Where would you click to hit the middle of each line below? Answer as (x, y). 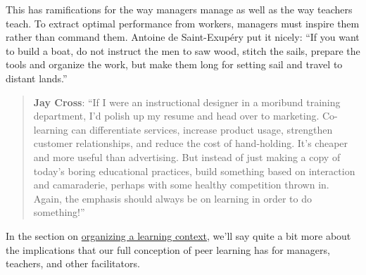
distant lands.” (37, 78)
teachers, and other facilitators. (73, 263)
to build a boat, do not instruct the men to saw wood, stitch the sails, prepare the (183, 50)
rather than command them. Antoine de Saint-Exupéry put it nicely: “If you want (183, 37)
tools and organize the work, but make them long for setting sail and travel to (174, 64)
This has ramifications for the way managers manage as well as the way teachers (179, 9)
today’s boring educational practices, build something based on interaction (194, 171)
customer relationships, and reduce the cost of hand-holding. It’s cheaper (191, 143)
